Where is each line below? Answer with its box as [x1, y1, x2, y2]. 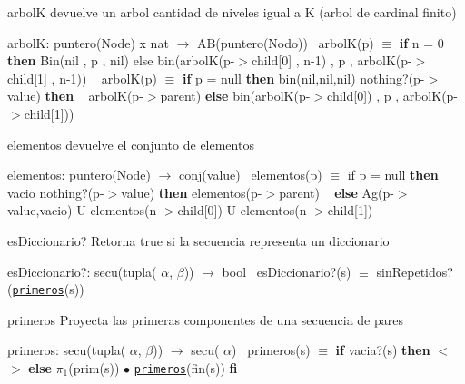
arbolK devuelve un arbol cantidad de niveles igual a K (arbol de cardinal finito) [7, 3, 457, 21]
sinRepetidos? [376, 261, 453, 281]
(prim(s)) [68, 358, 120, 377]
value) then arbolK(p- [7, 86, 143, 105]
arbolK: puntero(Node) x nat [7, 33, 169, 52]
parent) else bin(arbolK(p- [160, 86, 311, 105]
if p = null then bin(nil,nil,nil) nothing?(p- [182, 68, 425, 87]
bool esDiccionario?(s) [222, 261, 351, 281]
